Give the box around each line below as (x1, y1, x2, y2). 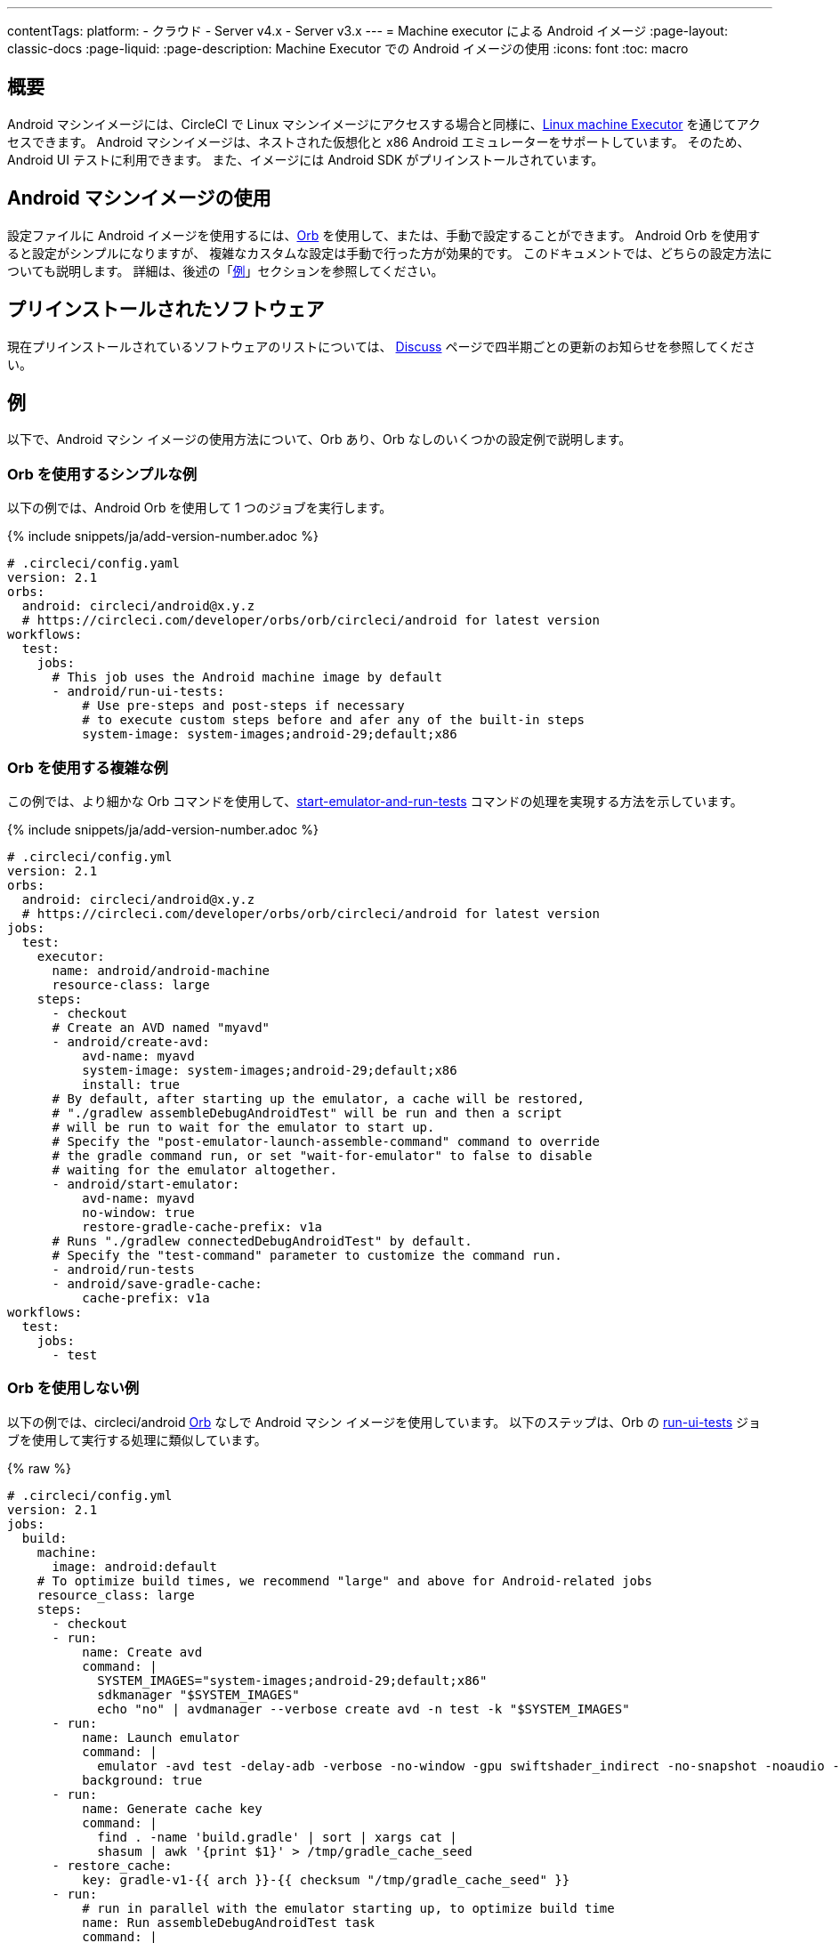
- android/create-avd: (52, 1034, 210, 1049)
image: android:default (52, 1559, 218, 1574)
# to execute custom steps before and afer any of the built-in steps (82, 713, 586, 728)
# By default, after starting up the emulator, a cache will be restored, (52, 1091, 586, 1106)
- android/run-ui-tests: (52, 684, 225, 699)
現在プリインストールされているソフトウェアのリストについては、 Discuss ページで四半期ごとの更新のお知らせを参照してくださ (7, 338, 755, 354)
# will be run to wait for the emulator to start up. (52, 1119, 435, 1134)
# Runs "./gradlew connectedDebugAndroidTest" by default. (52, 1233, 472, 1248)
